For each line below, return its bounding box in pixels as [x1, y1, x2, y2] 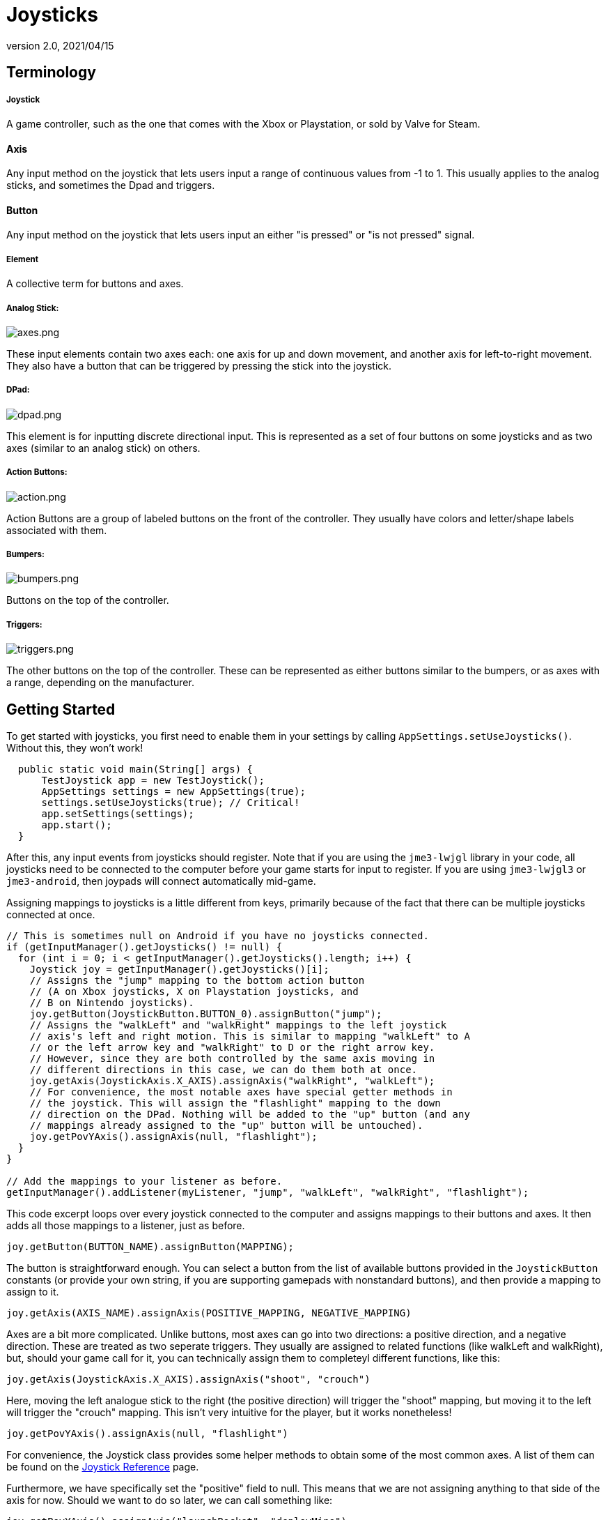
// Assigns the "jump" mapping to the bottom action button [29, 974, 365, 986]
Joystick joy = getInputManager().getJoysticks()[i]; [29, 963, 329, 975]
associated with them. [6, 524, 107, 536]
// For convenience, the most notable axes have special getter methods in [29, 1086, 453, 1097]
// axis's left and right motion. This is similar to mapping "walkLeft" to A [29, 1030, 470, 1042]
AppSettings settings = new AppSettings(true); [41, 785, 306, 797]
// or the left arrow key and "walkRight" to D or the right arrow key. [29, 1041, 435, 1053]
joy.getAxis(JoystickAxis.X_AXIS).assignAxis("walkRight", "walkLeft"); [29, 1074, 435, 1086]
